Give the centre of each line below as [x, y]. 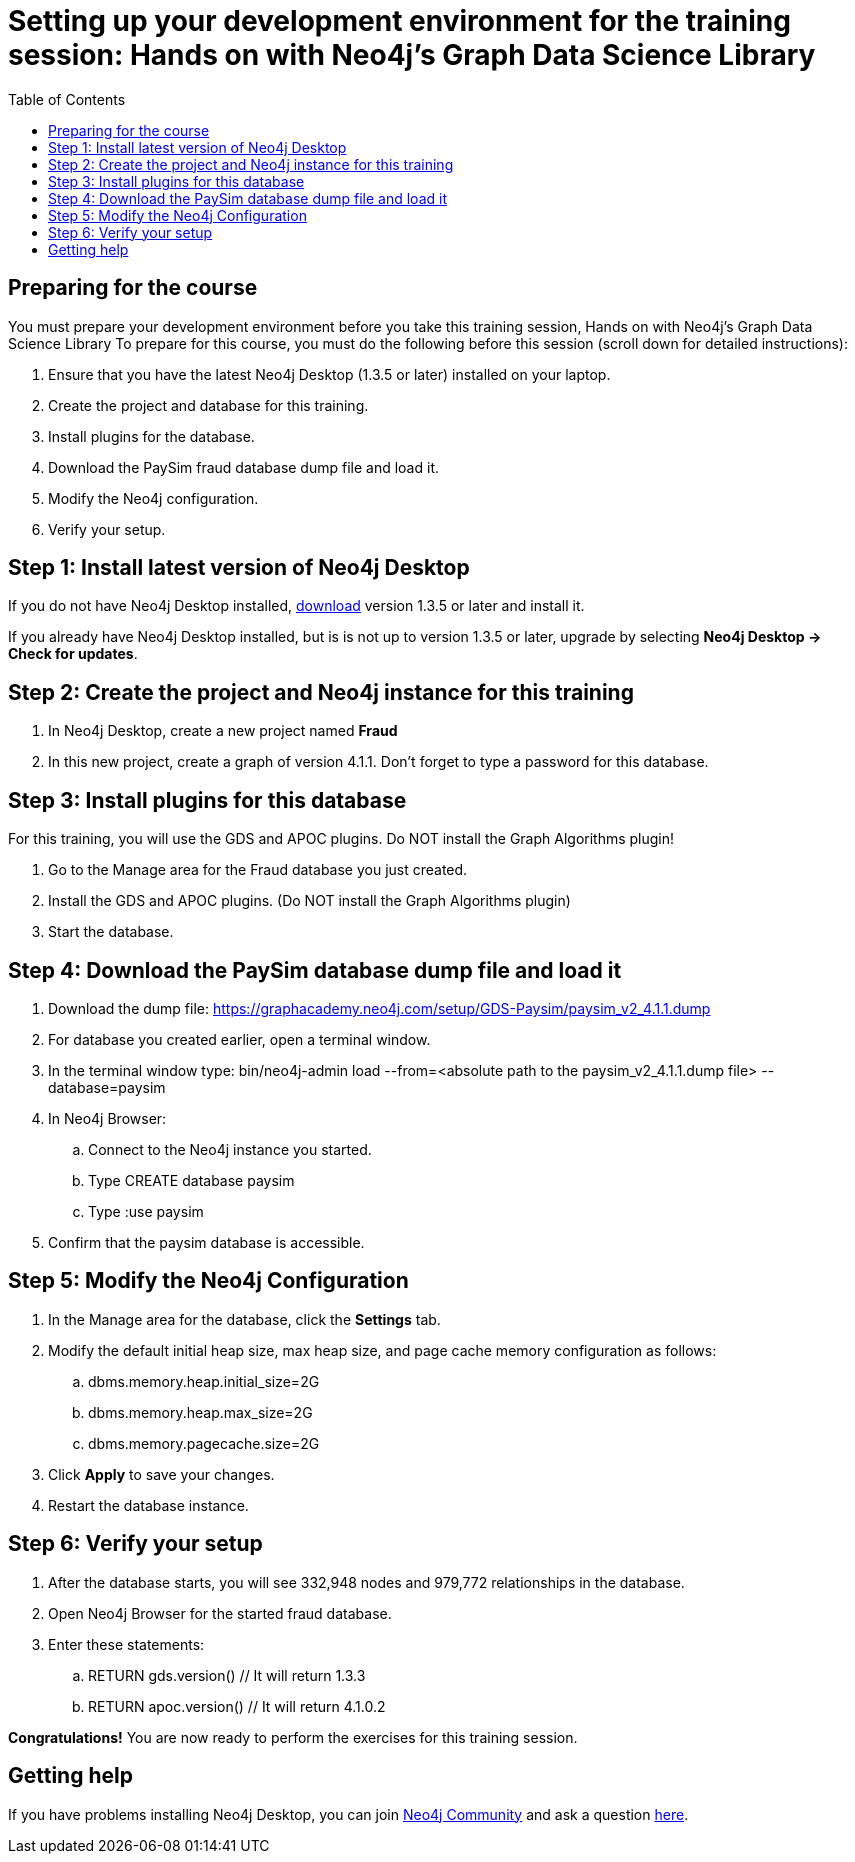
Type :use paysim [146, 1211]
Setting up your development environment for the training [399, 21]
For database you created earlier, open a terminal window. [239, 1039]
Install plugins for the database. [151, 436]
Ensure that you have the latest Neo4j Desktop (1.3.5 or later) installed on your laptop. [329, 374]
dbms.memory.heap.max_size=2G [200, 1412]
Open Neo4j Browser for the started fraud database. [220, 1613]
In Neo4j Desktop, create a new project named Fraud [223, 731]
